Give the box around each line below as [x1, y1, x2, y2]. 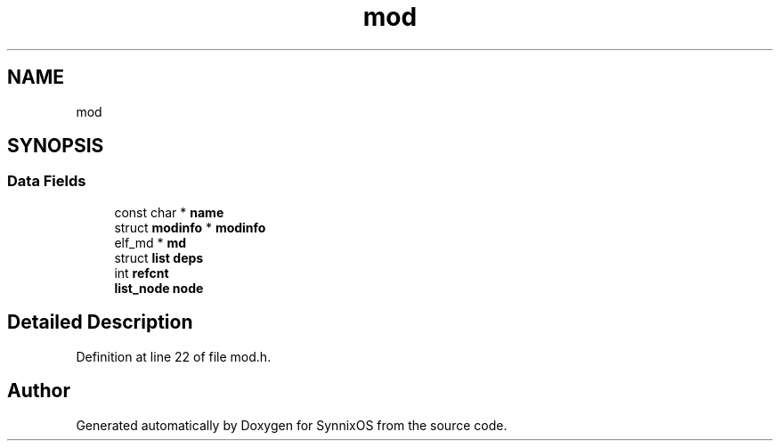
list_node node [114, 280, 204, 296]
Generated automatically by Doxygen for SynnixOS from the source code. [76, 417, 508, 433]
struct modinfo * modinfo [114, 219, 266, 235]
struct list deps [114, 249, 204, 265]
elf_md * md [114, 234, 187, 250]
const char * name [114, 204, 224, 220]
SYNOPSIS [7, 134, 104, 158]
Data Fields [7, 172, 86, 191]
